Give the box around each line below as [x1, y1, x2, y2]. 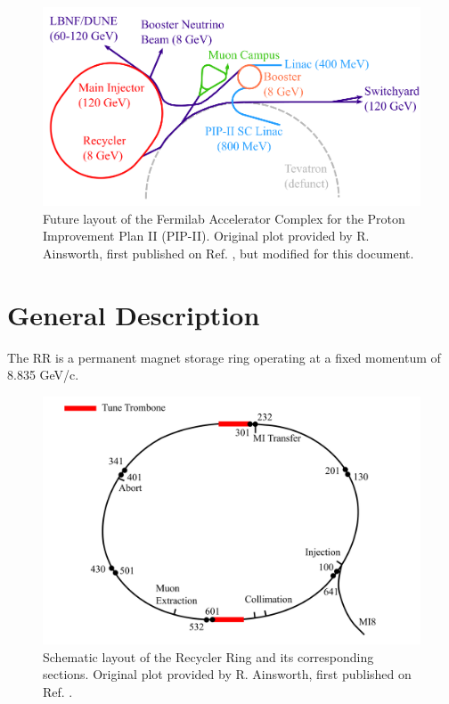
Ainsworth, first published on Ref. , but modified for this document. [43, 244, 414, 262]
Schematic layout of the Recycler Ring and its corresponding [43, 647, 374, 666]
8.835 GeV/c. [7, 365, 79, 384]
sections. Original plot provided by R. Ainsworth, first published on [43, 665, 412, 684]
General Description [7, 296, 260, 332]
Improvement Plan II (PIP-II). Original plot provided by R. [43, 226, 370, 245]
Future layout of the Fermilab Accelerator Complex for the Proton [43, 209, 405, 227]
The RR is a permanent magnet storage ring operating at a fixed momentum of [7, 348, 441, 366]
